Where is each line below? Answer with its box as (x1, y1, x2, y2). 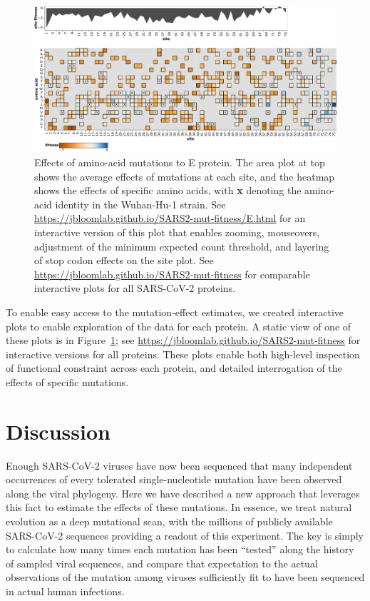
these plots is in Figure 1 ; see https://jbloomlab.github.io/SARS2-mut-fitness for (6, 333, 361, 348)
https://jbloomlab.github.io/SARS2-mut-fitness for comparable (34, 266, 310, 281)
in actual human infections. (6, 583, 125, 598)
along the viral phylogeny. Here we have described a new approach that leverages (6, 485, 360, 500)
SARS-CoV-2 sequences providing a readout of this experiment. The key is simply (6, 527, 364, 542)
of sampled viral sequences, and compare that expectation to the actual (6, 555, 318, 570)
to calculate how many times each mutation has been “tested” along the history (6, 542, 354, 557)
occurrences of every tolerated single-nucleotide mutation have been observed (6, 472, 342, 487)
